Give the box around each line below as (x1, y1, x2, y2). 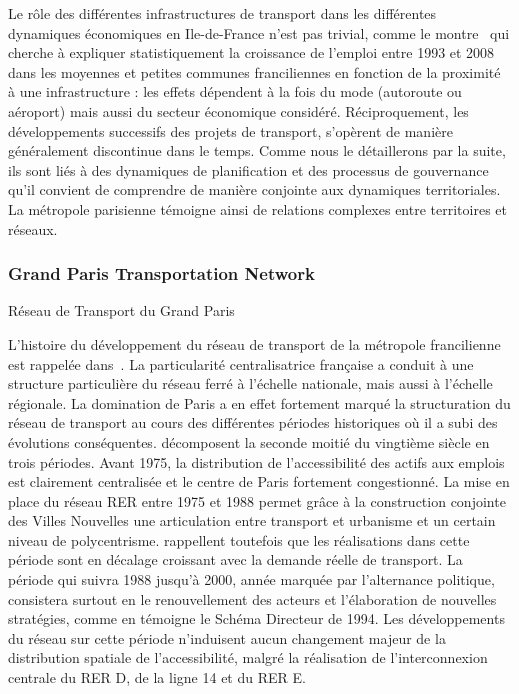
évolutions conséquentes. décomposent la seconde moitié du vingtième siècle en (8, 431, 490, 452)
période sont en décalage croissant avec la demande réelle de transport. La (8, 549, 463, 570)
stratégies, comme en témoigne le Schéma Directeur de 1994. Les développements (8, 608, 505, 629)
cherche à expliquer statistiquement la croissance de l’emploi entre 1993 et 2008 (8, 42, 495, 63)
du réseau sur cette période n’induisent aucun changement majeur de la (8, 627, 446, 648)
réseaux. (8, 218, 58, 239)
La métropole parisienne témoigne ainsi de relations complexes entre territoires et (8, 198, 507, 219)
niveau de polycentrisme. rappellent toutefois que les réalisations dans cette (8, 529, 470, 550)
